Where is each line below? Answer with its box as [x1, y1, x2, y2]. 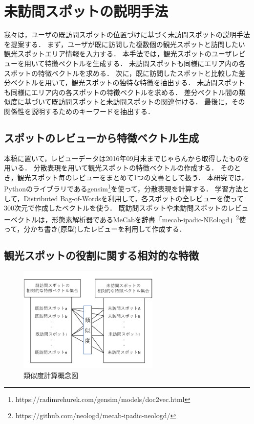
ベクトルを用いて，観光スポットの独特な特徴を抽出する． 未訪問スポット [10, 77, 245, 88]
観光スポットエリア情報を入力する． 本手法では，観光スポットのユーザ [4, 48, 232, 59]
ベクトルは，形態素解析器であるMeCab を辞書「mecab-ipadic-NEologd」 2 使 [10, 212, 246, 224]
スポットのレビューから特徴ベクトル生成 [4, 130, 199, 145]
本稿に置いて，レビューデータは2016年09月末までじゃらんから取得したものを [4, 153, 250, 163]
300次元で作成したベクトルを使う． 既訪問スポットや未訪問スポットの [4, 203, 228, 213]
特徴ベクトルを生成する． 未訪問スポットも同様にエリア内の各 [44, 58, 246, 68]
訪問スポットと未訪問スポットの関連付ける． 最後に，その [58, 96, 245, 107]
